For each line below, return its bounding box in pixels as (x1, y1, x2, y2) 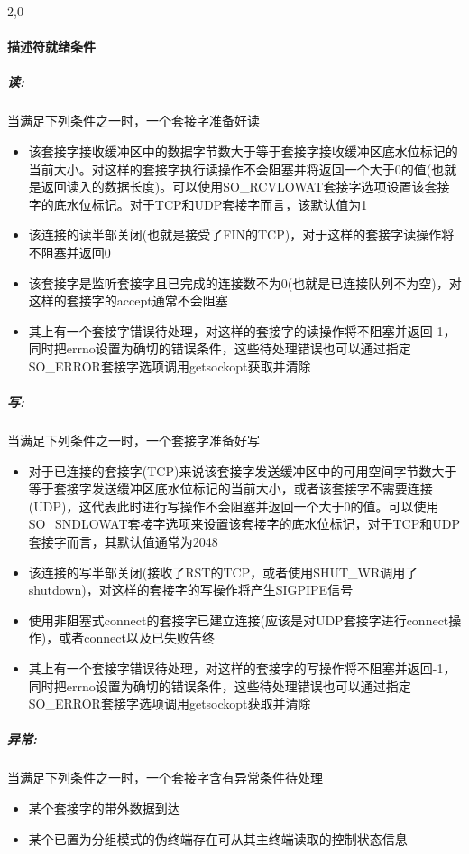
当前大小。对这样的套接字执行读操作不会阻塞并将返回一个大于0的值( (28, 159, 432, 178)
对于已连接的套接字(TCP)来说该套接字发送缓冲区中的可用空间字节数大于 (28, 461, 457, 480)
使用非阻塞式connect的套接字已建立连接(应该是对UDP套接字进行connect (28, 610, 449, 629)
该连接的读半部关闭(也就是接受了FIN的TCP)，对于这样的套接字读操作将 (28, 225, 455, 244)
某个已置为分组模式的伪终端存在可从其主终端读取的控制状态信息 (28, 829, 408, 848)
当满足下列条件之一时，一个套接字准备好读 (7, 111, 260, 130)
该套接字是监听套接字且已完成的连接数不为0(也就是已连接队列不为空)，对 (28, 273, 462, 292)
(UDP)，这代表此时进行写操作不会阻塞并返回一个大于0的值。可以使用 (28, 496, 439, 515)
